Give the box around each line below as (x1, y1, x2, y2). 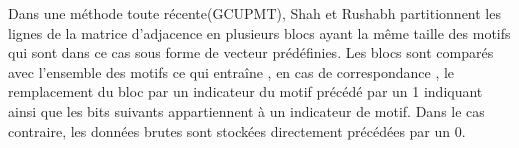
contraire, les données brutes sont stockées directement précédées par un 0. (8, 120, 466, 141)
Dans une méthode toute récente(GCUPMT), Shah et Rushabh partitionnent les (8, 3, 501, 23)
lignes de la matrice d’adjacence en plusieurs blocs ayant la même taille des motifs (8, 22, 511, 43)
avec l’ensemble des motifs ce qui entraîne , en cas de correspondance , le (8, 61, 455, 82)
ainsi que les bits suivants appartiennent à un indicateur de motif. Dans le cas (8, 100, 485, 121)
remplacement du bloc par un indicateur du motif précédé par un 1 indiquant (8, 81, 483, 102)
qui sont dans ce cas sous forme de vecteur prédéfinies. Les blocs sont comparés (8, 42, 494, 63)
